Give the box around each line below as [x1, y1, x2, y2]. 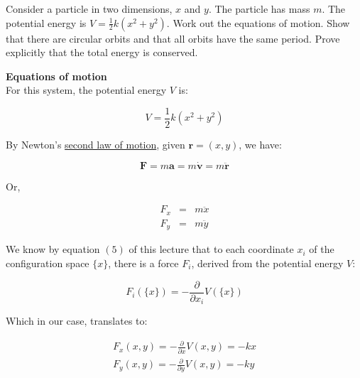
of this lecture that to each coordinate [129, 242, 294, 256]
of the [309, 242, 334, 256]
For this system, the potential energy [6, 82, 167, 97]
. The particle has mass [208, 1, 310, 16]
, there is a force [108, 256, 179, 270]
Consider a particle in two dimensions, [6, 1, 173, 16]
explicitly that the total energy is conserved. [6, 45, 198, 60]
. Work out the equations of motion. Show [166, 15, 350, 30]
